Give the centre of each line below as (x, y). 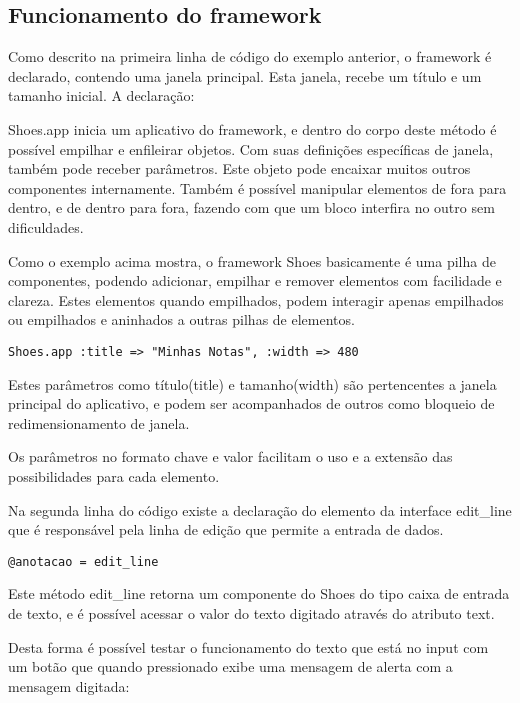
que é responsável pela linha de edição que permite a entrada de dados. (226, 529)
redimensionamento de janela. (99, 422)
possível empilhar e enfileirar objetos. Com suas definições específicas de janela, (251, 148)
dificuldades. (46, 226)
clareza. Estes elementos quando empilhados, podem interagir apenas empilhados (256, 299)
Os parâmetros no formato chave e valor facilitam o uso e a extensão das (230, 456)
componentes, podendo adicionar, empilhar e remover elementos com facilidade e (255, 280)
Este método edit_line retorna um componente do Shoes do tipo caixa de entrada (259, 593)
